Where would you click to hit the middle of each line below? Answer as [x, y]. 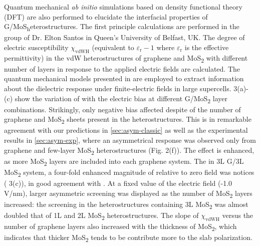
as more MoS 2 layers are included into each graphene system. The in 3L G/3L [124, 161]
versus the [238, 215]
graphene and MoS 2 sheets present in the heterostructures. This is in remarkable [128, 120]
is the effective [207, 47]
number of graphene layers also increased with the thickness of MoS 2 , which [120, 226]
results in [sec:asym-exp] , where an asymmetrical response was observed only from [130, 140]
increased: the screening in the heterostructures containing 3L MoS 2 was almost [126, 204]
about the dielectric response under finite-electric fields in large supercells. [118, 88]
